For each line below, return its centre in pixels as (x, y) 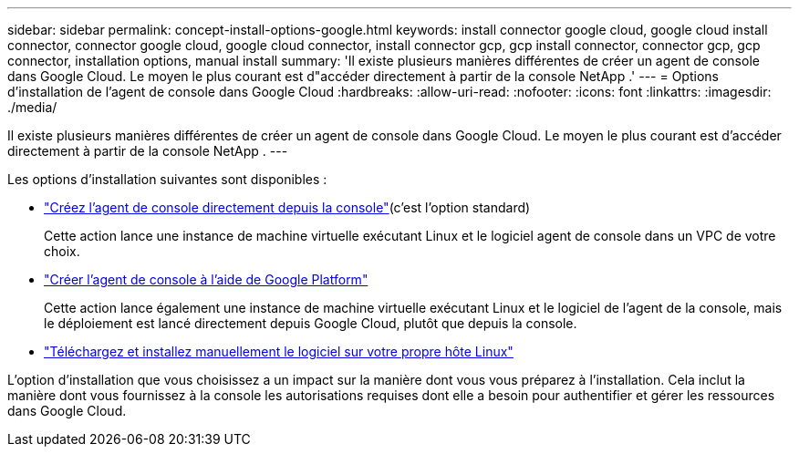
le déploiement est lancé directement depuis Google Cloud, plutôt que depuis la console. (311, 323)
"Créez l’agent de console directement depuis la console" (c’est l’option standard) (287, 207)
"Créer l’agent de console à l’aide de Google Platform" (206, 279)
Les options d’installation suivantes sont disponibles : (167, 179)
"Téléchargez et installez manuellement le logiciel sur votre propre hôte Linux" (279, 351)
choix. (62, 251)
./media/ (32, 107)
